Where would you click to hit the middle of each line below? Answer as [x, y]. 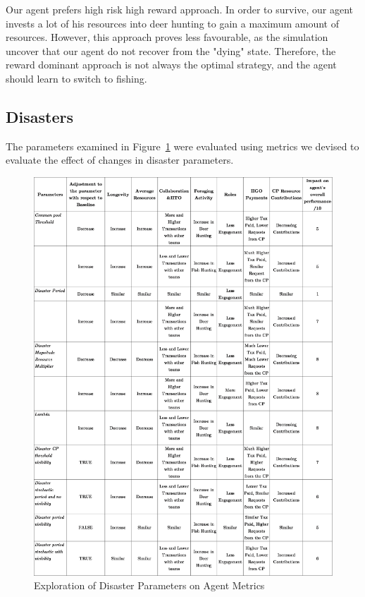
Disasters [39, 116]
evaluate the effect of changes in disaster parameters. [120, 160]
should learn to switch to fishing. [76, 78]
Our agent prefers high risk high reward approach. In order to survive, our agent [180, 9]
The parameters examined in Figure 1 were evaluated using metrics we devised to [182, 146]
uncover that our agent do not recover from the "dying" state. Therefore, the [171, 50]
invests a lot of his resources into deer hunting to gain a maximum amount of [172, 23]
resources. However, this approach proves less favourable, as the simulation [167, 37]
